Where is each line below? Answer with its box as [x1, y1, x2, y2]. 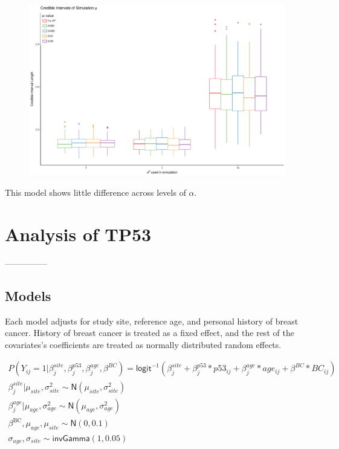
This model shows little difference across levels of [5, 186, 186, 198]
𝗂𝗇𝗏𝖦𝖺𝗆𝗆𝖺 [52, 434, 90, 444]
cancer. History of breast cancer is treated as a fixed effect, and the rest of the [5, 326, 294, 339]
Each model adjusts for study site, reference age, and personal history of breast [5, 314, 299, 327]
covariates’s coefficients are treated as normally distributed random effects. [5, 338, 282, 350]
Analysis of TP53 [5, 221, 152, 246]
